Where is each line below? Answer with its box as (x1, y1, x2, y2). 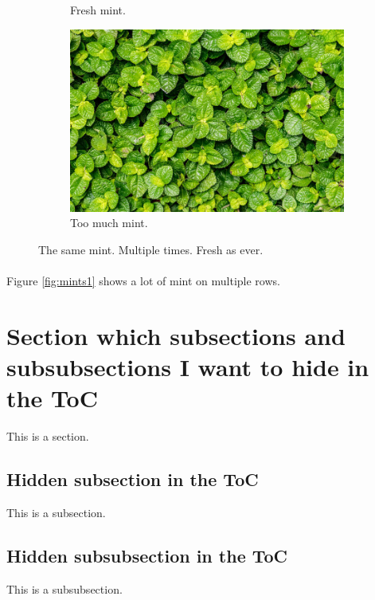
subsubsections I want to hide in (6, 351, 369, 383)
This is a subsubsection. (6, 580, 123, 597)
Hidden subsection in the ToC (6, 467, 259, 492)
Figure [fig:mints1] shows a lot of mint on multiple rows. (6, 273, 280, 289)
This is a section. (6, 428, 89, 445)
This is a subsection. (6, 504, 106, 521)
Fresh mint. (70, 2, 126, 18)
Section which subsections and (6, 319, 346, 351)
